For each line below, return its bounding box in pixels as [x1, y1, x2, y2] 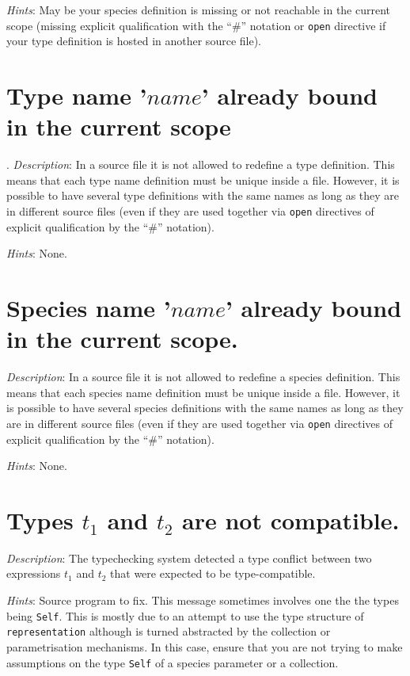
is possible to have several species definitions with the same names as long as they [6, 399, 404, 416]
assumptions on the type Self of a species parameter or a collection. [6, 654, 339, 670]
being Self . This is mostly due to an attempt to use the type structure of [6, 607, 364, 624]
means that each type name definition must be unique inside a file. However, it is [6, 171, 400, 188]
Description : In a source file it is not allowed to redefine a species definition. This [6, 369, 401, 385]
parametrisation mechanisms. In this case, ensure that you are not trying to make [6, 638, 403, 655]
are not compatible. [182, 503, 400, 536]
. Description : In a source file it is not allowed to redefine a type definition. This [6, 156, 395, 173]
